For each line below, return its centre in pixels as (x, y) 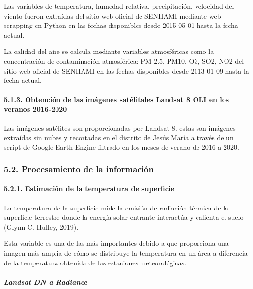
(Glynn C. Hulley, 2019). (41, 226)
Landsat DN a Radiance (46, 281)
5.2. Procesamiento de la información (79, 169)
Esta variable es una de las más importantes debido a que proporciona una (116, 243)
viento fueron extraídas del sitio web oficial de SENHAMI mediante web (112, 15)
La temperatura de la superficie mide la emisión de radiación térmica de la (116, 207)
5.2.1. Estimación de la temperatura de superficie (89, 189)
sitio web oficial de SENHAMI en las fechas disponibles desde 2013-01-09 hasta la (126, 70)
